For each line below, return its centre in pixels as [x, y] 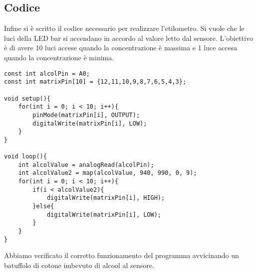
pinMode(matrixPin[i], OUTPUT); [86, 115]
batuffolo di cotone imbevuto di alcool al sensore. [79, 265]
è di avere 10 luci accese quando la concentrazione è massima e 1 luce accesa [121, 48]
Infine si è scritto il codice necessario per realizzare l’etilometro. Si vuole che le [124, 28]
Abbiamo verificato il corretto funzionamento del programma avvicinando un [122, 255]
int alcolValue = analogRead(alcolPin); [86, 165]
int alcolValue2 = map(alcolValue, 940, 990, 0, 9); [108, 173]
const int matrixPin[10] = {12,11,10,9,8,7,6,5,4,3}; [95, 82]
